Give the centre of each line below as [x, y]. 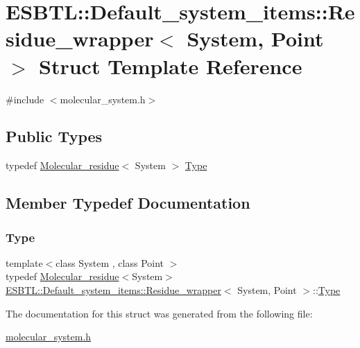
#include [25, 99]
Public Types [54, 136]
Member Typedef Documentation [128, 203]
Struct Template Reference [171, 66]
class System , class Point [110, 262]
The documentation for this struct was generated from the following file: [159, 313]
